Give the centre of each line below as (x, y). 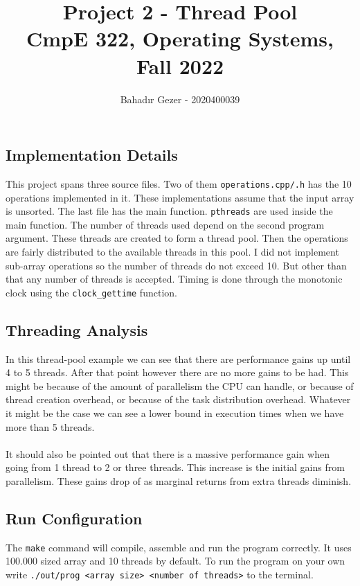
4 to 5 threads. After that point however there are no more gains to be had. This (177, 372)
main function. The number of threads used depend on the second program (165, 224)
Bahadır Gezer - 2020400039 (180, 99)
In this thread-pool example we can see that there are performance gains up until (178, 358)
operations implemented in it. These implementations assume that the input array (180, 197)
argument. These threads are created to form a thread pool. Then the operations (177, 238)
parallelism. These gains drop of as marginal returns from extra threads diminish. (179, 480)
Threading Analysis (77, 329)
